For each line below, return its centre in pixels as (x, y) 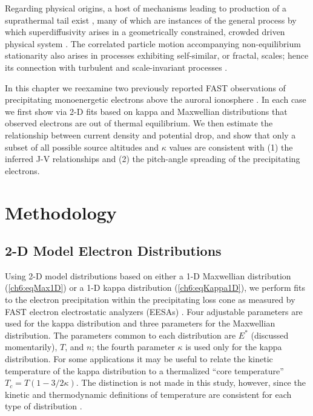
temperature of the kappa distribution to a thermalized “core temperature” (144, 370)
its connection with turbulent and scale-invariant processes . (116, 67)
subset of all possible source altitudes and (82, 147)
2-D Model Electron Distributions (113, 251)
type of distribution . (44, 406)
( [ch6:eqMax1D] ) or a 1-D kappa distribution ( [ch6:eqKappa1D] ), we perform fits (155, 288)
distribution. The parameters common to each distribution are (120, 335)
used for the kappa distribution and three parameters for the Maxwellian (140, 323)
